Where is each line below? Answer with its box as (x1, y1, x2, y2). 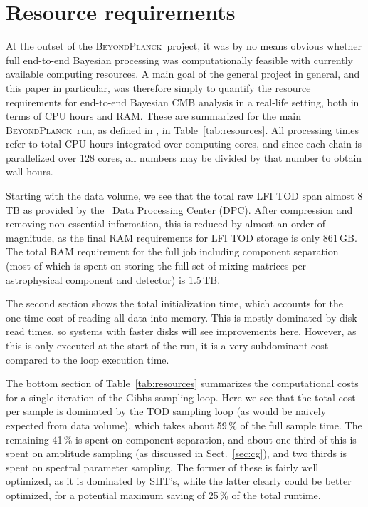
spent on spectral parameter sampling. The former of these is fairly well (6, 459, 319, 474)
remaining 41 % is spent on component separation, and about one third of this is (6, 431, 357, 446)
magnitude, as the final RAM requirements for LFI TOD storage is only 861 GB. (6, 230, 357, 245)
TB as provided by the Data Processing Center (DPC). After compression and (6, 202, 353, 217)
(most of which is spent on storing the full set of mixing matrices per (6, 258, 307, 273)
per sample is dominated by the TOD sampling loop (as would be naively (6, 404, 327, 419)
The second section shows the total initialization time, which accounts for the (6, 296, 344, 311)
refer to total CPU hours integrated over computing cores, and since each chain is (6, 136, 362, 151)
